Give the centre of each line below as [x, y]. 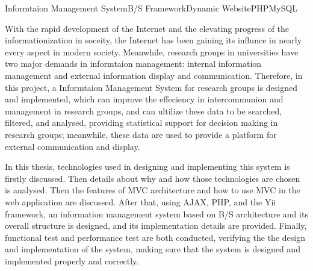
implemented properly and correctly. [72, 260]
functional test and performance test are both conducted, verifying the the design [155, 237]
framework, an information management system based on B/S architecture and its [156, 213]
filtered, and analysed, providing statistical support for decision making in [141, 123]
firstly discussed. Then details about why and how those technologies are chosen [153, 178]
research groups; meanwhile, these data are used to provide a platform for [141, 134]
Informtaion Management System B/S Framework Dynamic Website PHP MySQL [151, 8]
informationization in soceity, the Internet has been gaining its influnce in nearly [153, 40]
